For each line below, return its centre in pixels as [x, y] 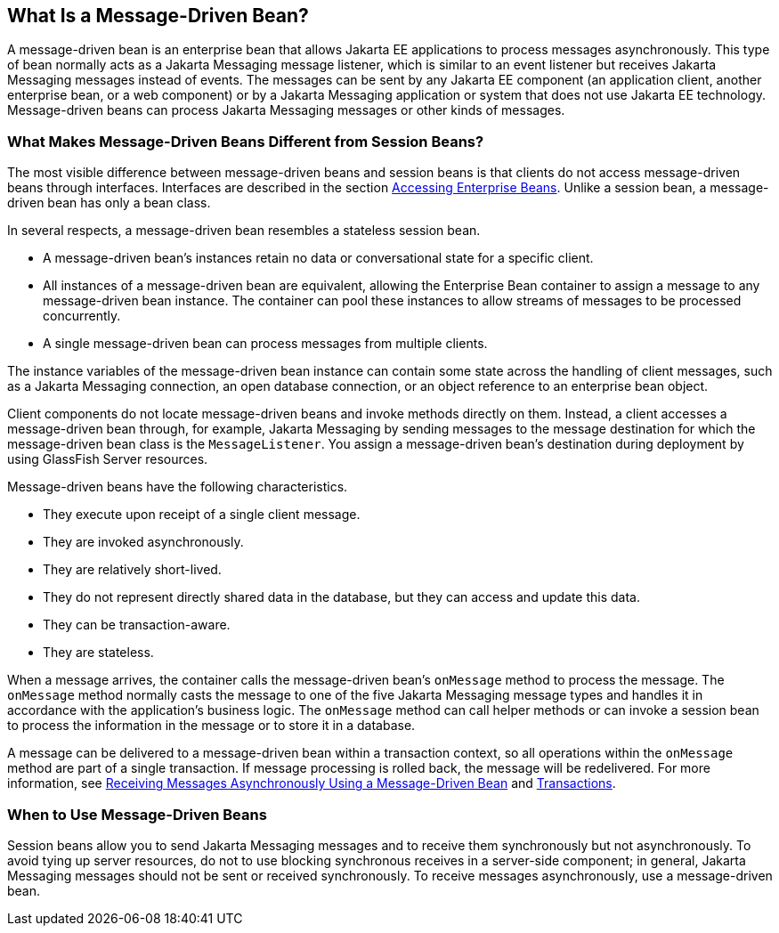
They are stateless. [98, 653]
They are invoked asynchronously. [143, 542]
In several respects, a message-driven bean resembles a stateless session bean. [244, 231]
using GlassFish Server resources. [108, 459]
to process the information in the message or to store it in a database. [211, 726]
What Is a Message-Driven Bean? [158, 16]
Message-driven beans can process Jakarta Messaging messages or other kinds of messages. [286, 110]
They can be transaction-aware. [137, 625]
